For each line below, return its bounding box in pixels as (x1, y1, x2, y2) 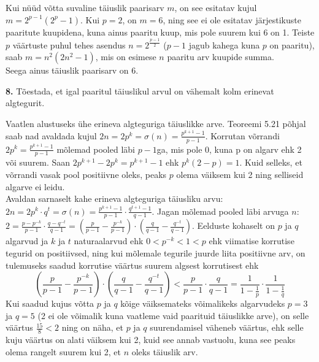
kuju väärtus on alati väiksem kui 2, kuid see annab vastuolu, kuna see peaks (6, 333, 296, 346)
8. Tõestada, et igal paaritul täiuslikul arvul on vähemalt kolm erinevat (6, 84, 274, 97)
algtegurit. (6, 96, 45, 109)
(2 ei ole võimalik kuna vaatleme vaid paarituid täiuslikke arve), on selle (37, 309, 309, 322)
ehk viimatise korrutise (209, 234, 294, 247)
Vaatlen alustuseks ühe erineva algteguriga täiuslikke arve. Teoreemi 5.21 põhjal (6, 117, 306, 130)
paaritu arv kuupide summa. (167, 50, 274, 63)
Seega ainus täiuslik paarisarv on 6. (6, 64, 139, 77)
